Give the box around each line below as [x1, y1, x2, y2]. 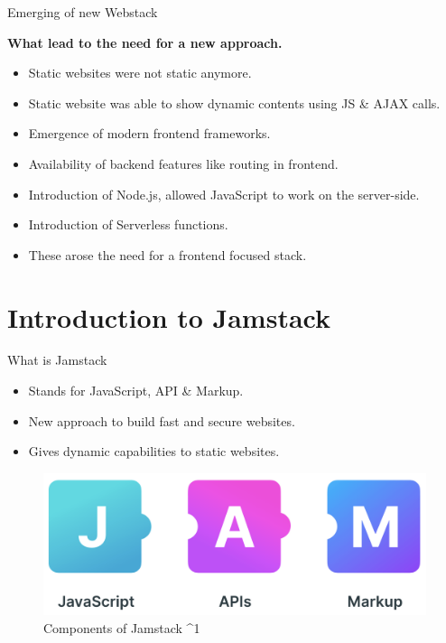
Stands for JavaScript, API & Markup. [28, 381, 244, 400]
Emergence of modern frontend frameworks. [28, 124, 271, 143]
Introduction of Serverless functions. [28, 215, 228, 234]
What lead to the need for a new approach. [7, 33, 283, 51]
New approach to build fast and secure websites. [28, 411, 295, 430]
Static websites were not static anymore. [28, 63, 252, 82]
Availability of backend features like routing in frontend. [28, 154, 339, 172]
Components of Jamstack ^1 [43, 618, 200, 637]
